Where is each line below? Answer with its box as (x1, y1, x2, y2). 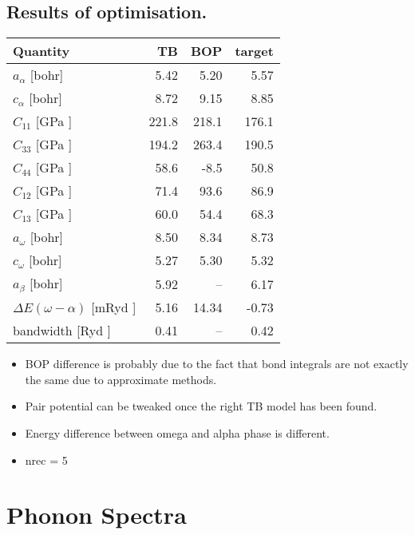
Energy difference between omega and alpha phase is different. (25, 424, 330, 441)
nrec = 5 (25, 451, 68, 468)
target (235, 42, 274, 61)
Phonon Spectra (6, 498, 187, 531)
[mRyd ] (91, 298, 136, 317)
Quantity (13, 42, 70, 61)
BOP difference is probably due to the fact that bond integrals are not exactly (25, 355, 409, 372)
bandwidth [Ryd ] (13, 321, 111, 340)
